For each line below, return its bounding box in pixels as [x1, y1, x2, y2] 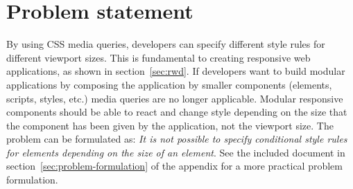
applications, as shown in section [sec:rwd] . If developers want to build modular [6, 64, 345, 78]
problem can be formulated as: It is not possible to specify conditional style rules [6, 132, 347, 146]
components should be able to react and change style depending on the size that [6, 105, 347, 119]
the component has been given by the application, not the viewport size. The [6, 118, 334, 132]
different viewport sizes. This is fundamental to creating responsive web [6, 50, 311, 64]
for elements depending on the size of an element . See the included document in [6, 145, 345, 159]
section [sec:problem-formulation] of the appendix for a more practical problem [6, 159, 343, 173]
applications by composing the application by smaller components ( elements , [6, 77, 332, 91]
